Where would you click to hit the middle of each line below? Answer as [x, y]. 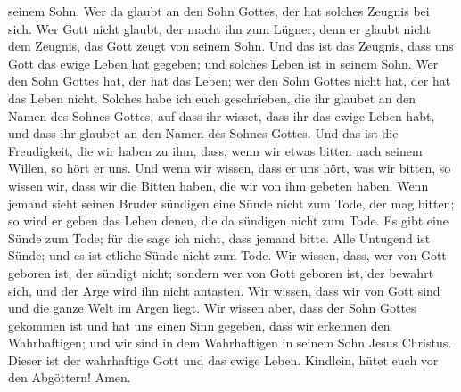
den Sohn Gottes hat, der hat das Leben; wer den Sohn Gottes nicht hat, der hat [230, 81]
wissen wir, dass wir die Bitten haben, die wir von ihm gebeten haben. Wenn [218, 185]
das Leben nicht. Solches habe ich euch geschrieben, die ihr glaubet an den [212, 98]
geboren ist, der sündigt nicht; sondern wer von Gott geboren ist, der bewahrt [221, 272]
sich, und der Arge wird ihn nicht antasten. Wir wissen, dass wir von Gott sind [224, 290]
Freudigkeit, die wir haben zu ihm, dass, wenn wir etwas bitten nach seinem [215, 150]
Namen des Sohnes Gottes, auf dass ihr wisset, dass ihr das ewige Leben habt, [222, 115]
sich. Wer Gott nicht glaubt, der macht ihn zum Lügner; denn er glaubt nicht [219, 28]
